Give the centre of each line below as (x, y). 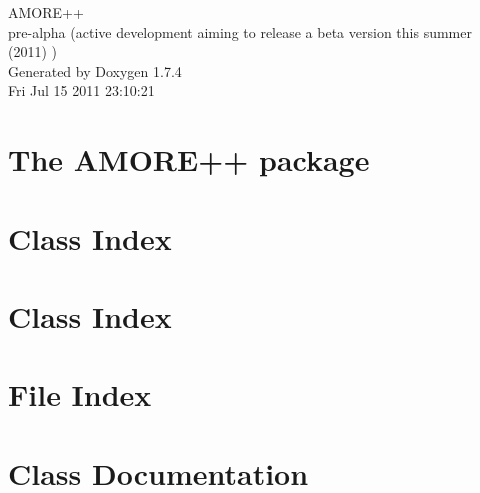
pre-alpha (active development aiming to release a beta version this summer (240, 31)
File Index (80, 394)
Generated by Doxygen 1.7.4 (95, 70)
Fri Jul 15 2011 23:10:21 (81, 90)
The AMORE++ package (189, 159)
